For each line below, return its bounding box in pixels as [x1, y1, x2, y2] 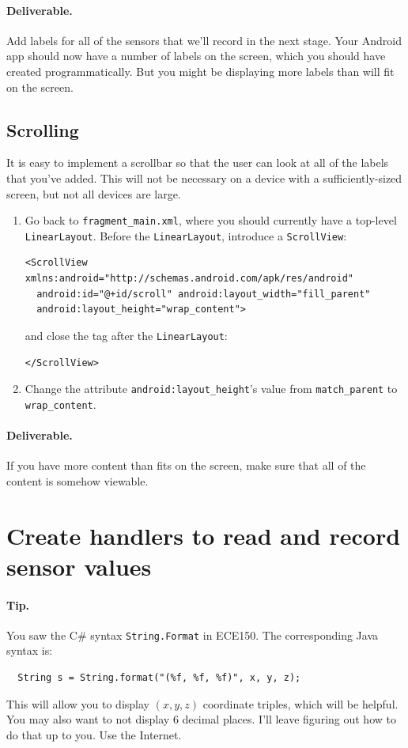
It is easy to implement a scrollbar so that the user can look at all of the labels [6, 154, 389, 171]
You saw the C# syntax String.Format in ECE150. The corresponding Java [6, 626, 379, 643]
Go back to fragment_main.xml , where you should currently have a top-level [25, 212, 397, 229]
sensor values [6, 550, 152, 582]
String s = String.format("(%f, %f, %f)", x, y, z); [17, 672, 301, 683]
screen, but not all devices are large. [6, 185, 181, 202]
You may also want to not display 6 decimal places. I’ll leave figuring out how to [6, 711, 396, 727]
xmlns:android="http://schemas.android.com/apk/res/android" [25, 273, 354, 285]
